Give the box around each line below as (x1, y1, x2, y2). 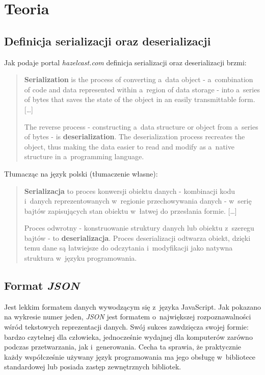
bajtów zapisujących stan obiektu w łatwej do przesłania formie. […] (24, 205, 237, 216)
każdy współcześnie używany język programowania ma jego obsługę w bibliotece (4, 351, 256, 362)
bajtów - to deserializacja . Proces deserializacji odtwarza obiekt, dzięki (24, 232, 251, 243)
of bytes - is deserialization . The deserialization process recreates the (24, 131, 245, 142)
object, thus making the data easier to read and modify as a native (24, 141, 234, 152)
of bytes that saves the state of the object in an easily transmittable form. (24, 94, 255, 105)
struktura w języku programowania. (24, 253, 137, 263)
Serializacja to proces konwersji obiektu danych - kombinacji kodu (24, 185, 235, 196)
